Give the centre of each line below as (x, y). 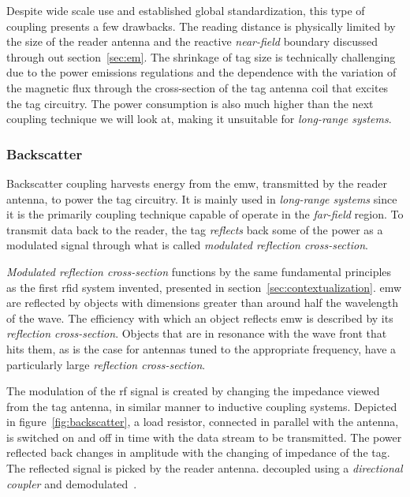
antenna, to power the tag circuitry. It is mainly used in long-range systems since (202, 198)
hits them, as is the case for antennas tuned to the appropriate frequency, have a (201, 348)
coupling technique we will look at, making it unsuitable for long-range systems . (199, 119)
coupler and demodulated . (72, 483)
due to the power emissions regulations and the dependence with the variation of (201, 72)
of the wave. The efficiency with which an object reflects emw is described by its (200, 318)
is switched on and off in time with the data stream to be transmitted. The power (204, 437)
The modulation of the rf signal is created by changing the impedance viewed (193, 391)
